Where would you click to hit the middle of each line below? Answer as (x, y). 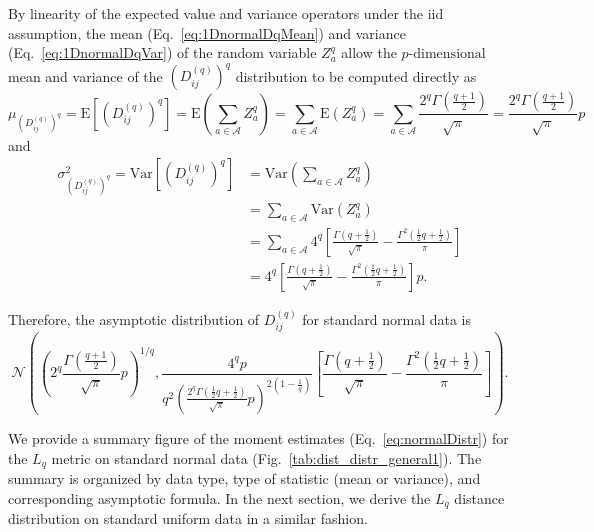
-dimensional (447, 54)
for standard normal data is (387, 318)
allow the (369, 52)
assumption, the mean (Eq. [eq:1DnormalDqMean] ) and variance (207, 32)
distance (479, 497)
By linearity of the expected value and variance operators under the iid (226, 13)
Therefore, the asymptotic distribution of (134, 318)
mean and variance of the (85, 75)
